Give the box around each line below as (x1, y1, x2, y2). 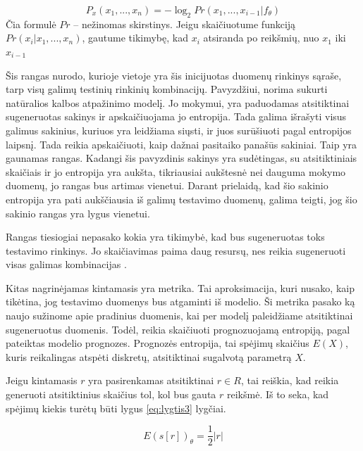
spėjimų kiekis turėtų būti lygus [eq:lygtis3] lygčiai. (6, 400, 226, 415)
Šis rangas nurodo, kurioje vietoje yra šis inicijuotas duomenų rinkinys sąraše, (6, 68, 342, 82)
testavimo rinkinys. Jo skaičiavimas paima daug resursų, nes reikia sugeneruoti (6, 243, 346, 258)
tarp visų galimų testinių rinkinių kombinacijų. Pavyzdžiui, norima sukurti (6, 82, 328, 96)
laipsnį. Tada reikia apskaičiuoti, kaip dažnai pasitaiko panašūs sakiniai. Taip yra (6, 136, 357, 151)
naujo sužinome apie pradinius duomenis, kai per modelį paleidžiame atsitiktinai (6, 308, 353, 323)
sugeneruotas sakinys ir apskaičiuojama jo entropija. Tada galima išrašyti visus (6, 109, 347, 124)
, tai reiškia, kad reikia (240, 373, 339, 388)
